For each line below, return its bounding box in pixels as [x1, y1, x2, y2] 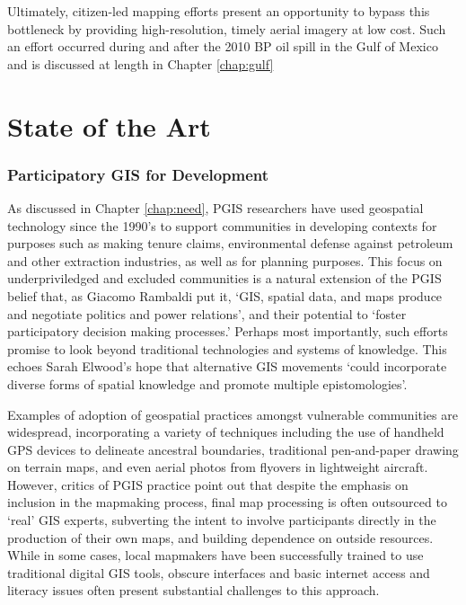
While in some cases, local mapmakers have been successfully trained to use [7, 546, 424, 565]
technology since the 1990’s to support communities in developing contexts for [7, 216, 437, 235]
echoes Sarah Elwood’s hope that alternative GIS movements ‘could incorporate [7, 357, 447, 376]
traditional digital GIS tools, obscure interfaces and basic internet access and [7, 563, 430, 582]
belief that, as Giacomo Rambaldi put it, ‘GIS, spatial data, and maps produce [7, 286, 443, 305]
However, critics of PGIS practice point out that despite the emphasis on [7, 475, 409, 494]
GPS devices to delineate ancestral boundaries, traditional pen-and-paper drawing [7, 440, 459, 458]
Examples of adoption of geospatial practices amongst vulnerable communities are [7, 405, 458, 423]
